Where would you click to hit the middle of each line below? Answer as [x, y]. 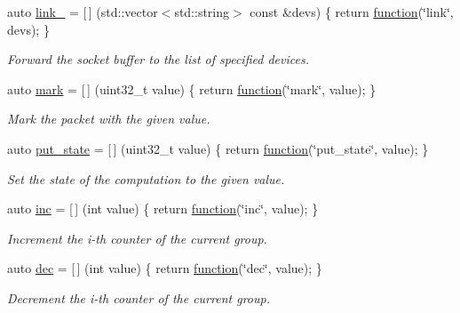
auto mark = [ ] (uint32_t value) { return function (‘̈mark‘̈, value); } [192, 88]
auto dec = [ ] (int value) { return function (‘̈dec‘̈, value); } [165, 268]
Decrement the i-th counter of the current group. [139, 297]
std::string [202, 12]
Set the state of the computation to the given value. [146, 178]
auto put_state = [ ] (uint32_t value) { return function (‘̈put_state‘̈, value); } [218, 148]
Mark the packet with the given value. [109, 119]
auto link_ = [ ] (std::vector [83, 12]
